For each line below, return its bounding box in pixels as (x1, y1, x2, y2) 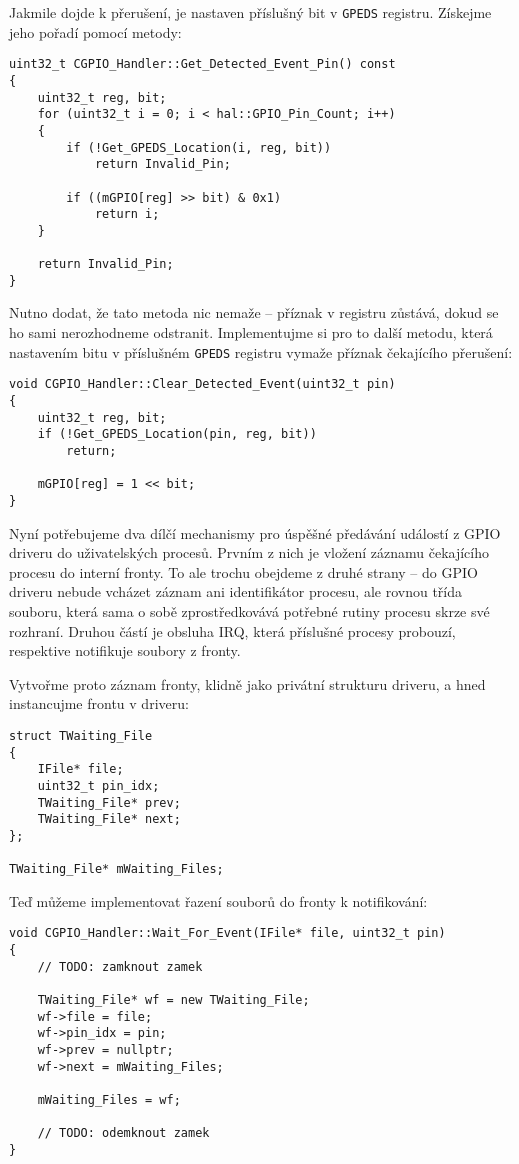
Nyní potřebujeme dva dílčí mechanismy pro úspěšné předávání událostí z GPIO (9, 522, 501, 543)
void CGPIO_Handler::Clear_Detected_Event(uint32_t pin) (9, 377, 396, 392)
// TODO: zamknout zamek (37, 959, 203, 974)
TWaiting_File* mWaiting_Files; (9, 862, 224, 877)
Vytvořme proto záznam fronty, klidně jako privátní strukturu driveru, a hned (9, 673, 486, 694)
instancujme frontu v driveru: (9, 693, 189, 714)
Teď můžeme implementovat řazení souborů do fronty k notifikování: (9, 890, 428, 911)
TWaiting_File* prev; (37, 795, 181, 810)
